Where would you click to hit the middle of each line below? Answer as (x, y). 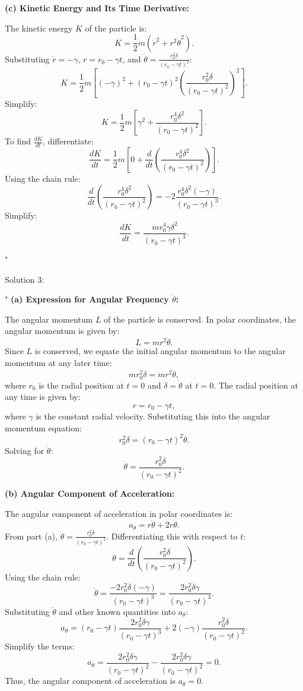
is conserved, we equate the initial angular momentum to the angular (160, 351)
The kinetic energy (39, 28)
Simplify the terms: (40, 646)
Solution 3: (25, 279)
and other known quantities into (117, 611)
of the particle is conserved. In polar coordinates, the (200, 319)
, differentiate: (68, 141)
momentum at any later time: (58, 362)
